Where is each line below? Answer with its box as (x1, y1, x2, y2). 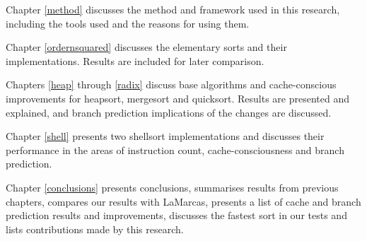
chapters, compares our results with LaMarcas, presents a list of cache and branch (6, 194, 361, 208)
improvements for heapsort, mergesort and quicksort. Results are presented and (6, 90, 349, 105)
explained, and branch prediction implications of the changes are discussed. (6, 105, 332, 119)
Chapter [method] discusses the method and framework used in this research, (6, 2, 340, 16)
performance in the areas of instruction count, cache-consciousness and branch (6, 142, 344, 157)
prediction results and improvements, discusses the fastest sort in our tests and (6, 208, 347, 223)
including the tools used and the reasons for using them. (6, 16, 250, 30)
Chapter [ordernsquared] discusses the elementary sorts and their (6, 40, 287, 54)
